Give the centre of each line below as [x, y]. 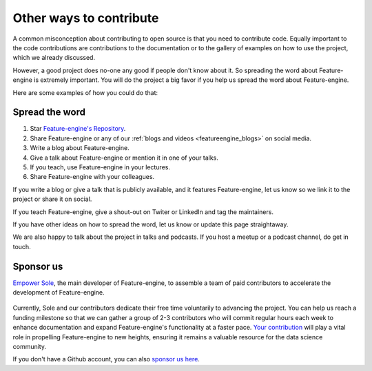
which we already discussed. [54, 58]
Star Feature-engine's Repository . [78, 129]
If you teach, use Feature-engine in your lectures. [100, 167]
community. [29, 346]
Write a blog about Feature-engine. [80, 148]
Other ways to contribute [86, 18]
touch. [22, 246]
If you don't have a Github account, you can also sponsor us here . [106, 359]
